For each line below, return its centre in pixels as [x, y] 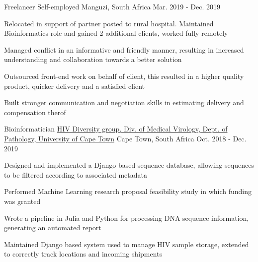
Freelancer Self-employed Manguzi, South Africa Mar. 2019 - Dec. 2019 [112, 6]
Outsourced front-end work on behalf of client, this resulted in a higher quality [124, 76]
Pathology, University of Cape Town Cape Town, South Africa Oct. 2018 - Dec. [125, 138]
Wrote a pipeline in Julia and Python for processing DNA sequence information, [127, 218]
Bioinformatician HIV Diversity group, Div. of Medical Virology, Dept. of [116, 129]
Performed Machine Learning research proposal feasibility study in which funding [128, 191]
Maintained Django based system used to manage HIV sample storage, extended [127, 244]
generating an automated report [53, 228]
